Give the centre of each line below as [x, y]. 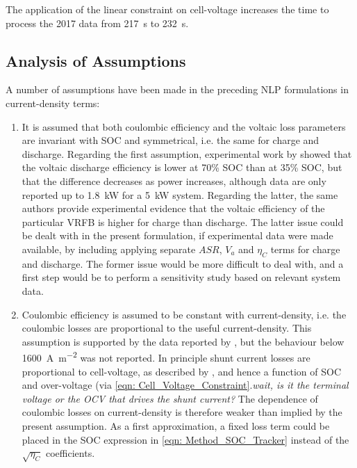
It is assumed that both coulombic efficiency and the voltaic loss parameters [184, 126]
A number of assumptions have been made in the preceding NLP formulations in [177, 89]
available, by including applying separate [109, 249]
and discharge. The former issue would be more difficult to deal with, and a [183, 263]
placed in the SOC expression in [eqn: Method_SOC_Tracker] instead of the [185, 439]
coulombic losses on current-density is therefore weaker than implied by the [182, 412]
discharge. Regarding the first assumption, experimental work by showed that [187, 153]
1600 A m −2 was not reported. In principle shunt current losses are [166, 356]
